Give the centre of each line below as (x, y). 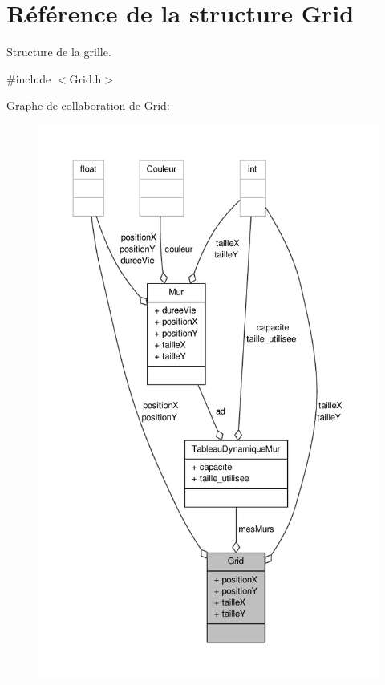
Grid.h (85, 78)
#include (29, 78)
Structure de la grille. (59, 52)
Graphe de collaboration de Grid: (88, 105)
